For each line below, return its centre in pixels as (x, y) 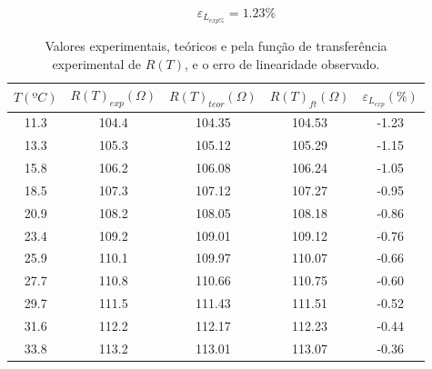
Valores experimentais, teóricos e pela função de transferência (216, 46)
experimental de (97, 63)
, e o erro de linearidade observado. (282, 63)
